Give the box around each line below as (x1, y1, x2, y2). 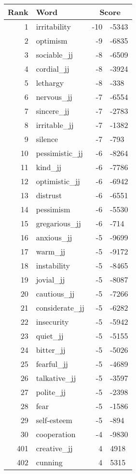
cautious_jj (36, 288, 75, 299)
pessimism (36, 204, 70, 215)
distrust (36, 190, 62, 201)
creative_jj (36, 442, 73, 454)
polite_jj (36, 386, 66, 397)
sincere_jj (36, 105, 69, 116)
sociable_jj (36, 49, 73, 60)
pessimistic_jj (36, 147, 83, 158)
